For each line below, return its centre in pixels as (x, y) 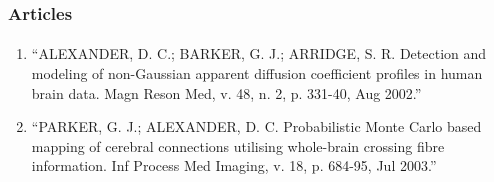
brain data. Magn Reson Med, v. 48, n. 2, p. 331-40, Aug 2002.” (226, 92)
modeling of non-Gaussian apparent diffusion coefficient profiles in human (257, 73)
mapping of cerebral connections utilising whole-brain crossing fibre (238, 145)
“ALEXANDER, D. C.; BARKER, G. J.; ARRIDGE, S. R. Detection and (259, 53)
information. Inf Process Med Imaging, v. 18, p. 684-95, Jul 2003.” (234, 165)
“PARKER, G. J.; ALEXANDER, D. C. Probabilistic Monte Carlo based (256, 126)
